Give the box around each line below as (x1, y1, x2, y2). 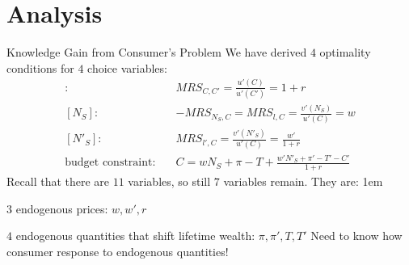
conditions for (6, 59, 74, 76)
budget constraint (65, 157, 153, 169)
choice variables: (87, 59, 167, 76)
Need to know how (310, 227, 403, 244)
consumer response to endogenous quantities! (6, 242, 229, 259)
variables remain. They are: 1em (223, 173, 383, 190)
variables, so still (128, 173, 211, 190)
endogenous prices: (15, 200, 108, 217)
